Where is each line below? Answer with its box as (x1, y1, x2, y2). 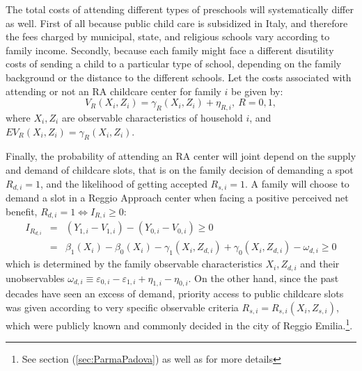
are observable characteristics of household (61, 110, 243, 124)
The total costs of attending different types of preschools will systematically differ (6, 2, 354, 16)
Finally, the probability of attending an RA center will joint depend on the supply (6, 149, 356, 163)
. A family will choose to (245, 176, 349, 190)
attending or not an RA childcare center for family (6, 83, 221, 98)
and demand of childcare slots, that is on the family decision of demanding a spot (6, 162, 354, 176)
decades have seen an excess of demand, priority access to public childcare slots (6, 286, 344, 301)
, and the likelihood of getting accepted (40, 176, 207, 190)
